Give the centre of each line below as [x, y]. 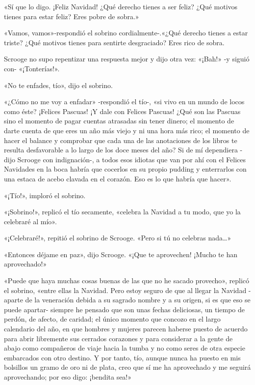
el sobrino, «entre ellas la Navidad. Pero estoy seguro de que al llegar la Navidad [125, 290]
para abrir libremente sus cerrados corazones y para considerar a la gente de [118, 338]
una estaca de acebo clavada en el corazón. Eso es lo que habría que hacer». [118, 178]
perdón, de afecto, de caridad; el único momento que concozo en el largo [112, 319]
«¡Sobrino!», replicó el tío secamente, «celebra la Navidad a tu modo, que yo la [122, 212]
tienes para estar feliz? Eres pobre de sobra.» [72, 16]
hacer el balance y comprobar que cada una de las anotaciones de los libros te [121, 140]
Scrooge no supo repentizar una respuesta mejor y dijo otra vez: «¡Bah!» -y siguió [127, 59]
